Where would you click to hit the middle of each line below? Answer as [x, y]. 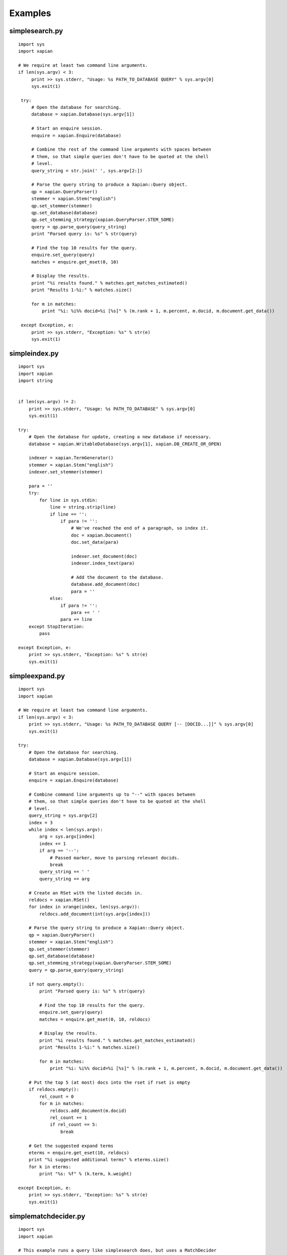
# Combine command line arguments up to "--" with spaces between [112, 795]
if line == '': [68, 514]
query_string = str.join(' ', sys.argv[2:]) [87, 170]
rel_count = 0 [57, 1096]
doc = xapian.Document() [102, 535]
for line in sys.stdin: [68, 500]
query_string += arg [64, 879]
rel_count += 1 [68, 1118]
